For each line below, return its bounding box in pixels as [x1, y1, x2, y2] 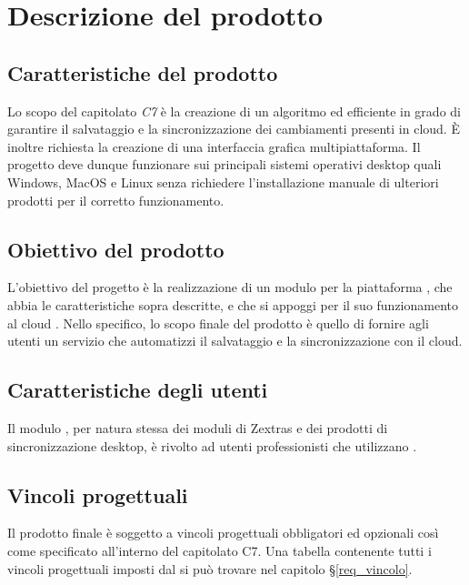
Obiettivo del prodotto [7, 235, 225, 263]
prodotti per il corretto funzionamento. [7, 190, 225, 209]
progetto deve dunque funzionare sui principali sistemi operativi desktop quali [7, 155, 442, 174]
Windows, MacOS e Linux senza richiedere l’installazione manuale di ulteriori [7, 172, 439, 191]
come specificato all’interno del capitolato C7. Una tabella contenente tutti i [7, 540, 432, 560]
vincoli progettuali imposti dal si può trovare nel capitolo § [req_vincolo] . [7, 559, 413, 578]
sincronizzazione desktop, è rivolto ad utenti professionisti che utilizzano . [7, 436, 417, 455]
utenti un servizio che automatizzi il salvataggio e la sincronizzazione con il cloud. [7, 331, 463, 350]
